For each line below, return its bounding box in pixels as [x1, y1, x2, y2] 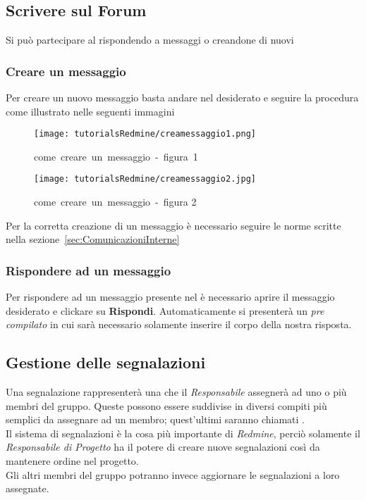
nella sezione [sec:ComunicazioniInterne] [6, 232, 180, 246]
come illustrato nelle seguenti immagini [6, 104, 175, 118]
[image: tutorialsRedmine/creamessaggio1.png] [34, 129, 256, 139]
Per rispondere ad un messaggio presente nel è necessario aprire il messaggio [6, 289, 335, 304]
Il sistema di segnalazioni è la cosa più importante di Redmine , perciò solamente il [6, 425, 360, 440]
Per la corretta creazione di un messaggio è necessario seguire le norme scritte [6, 218, 341, 232]
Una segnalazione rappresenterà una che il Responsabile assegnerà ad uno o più [6, 385, 347, 399]
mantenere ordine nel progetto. [6, 454, 139, 468]
